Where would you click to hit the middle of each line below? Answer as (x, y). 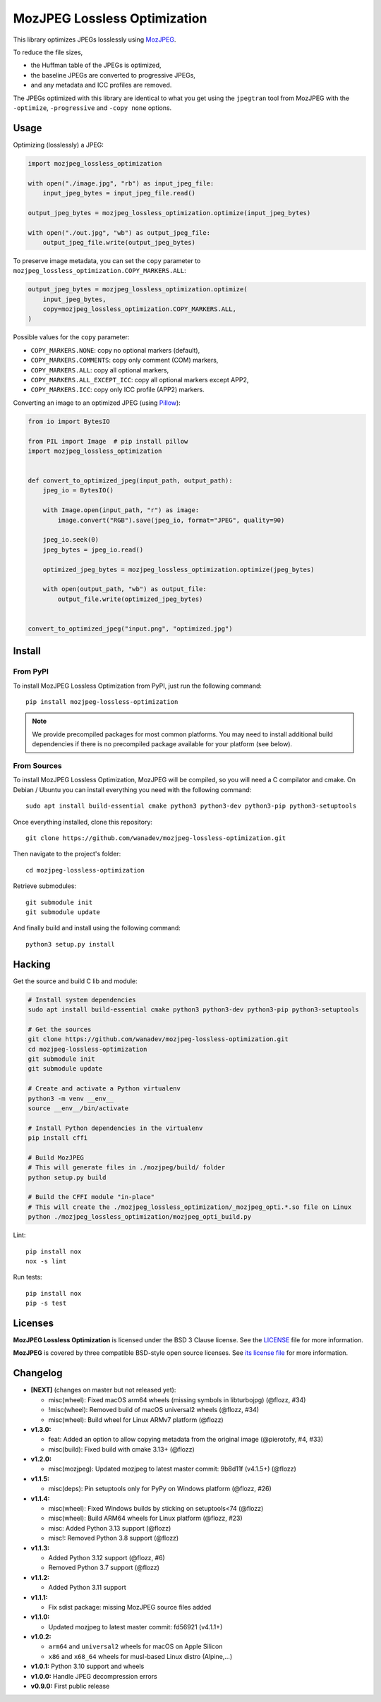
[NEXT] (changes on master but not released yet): (103, 1390)
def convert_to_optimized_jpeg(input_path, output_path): (130, 481)
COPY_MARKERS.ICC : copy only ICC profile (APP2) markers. (117, 390)
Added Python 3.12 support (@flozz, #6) (107, 1557)
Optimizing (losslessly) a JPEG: (58, 145)
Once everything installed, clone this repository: (83, 822)
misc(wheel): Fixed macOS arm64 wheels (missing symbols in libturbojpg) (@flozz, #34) (177, 1399)
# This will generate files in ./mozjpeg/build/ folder (127, 1168)
